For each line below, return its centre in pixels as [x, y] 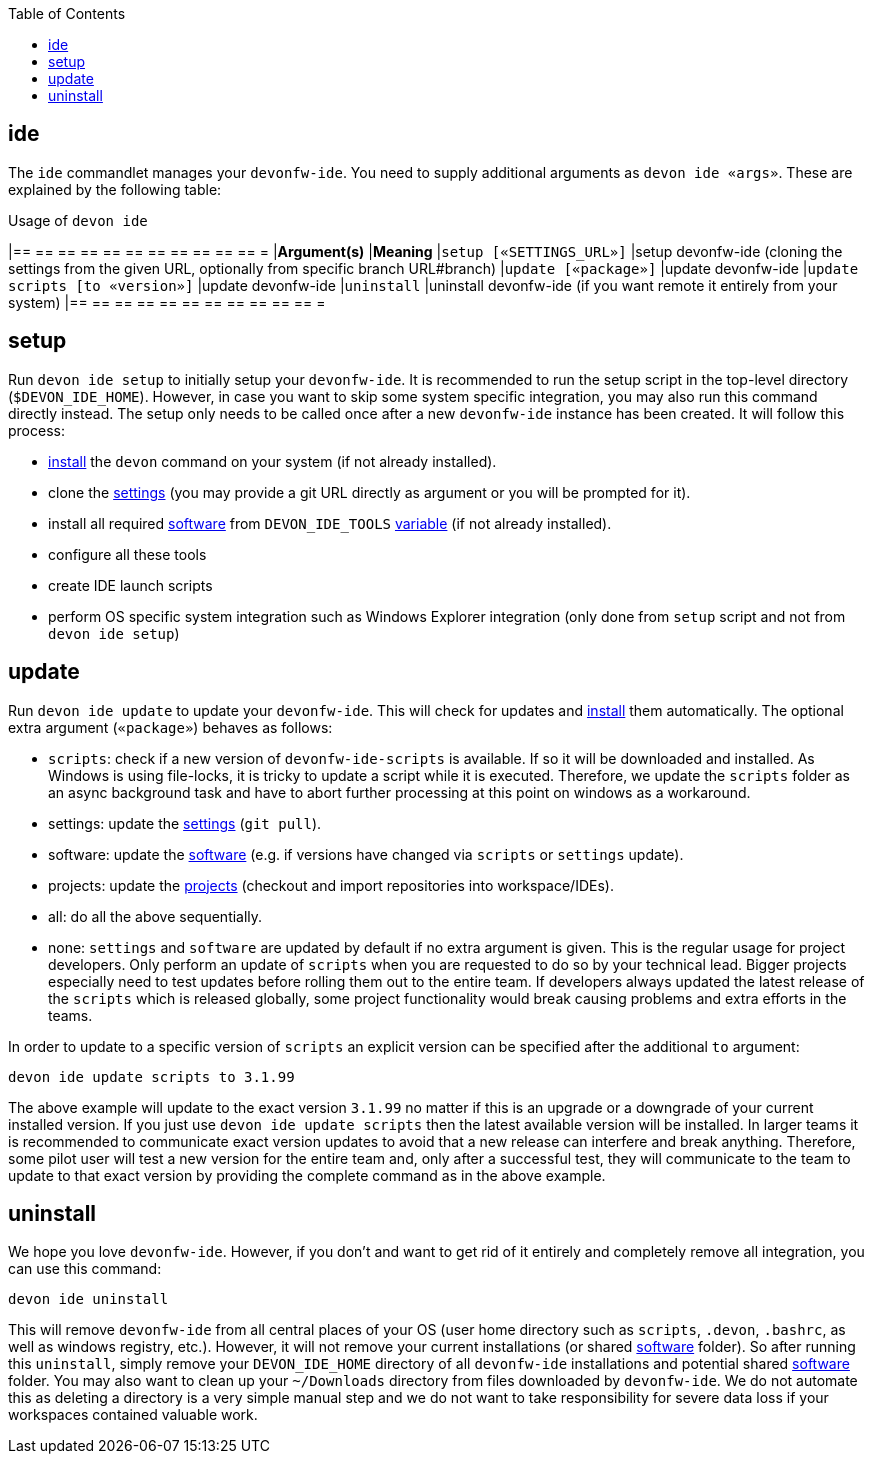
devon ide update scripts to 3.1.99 [151, 1076]
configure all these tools [127, 554]
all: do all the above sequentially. [155, 916]
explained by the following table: [115, 189]
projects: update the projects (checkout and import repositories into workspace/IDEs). [331, 885]
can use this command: [85, 1269]
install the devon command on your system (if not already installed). [272, 461]
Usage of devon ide [78, 220]
